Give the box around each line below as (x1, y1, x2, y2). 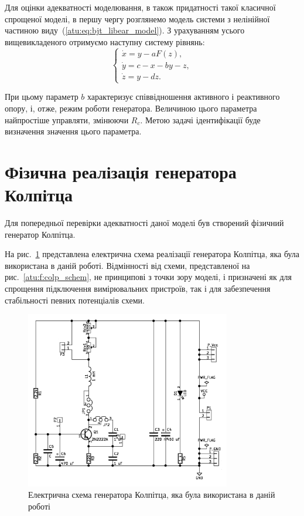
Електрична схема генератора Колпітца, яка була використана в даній (28, 488, 275, 501)
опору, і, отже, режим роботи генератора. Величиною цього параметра (5, 102, 257, 114)
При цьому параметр (5, 90, 78, 103)
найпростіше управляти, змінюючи (5, 113, 129, 126)
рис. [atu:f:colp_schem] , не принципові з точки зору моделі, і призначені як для (5, 271, 292, 283)
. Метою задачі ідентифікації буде (140, 113, 261, 126)
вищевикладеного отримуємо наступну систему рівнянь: (5, 35, 205, 48)
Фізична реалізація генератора (5, 159, 237, 183)
